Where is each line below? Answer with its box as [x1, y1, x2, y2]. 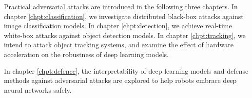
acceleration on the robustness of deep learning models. [4, 49, 169, 59]
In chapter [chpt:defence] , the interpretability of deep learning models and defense [4, 65, 249, 76]
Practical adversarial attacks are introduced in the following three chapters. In [4, 1, 238, 11]
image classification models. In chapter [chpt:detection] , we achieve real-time [4, 20, 232, 31]
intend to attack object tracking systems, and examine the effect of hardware [4, 39, 233, 50]
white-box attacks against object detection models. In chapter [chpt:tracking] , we [4, 30, 246, 40]
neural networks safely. [4, 84, 72, 95]
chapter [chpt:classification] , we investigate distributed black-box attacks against [4, 11, 244, 21]
